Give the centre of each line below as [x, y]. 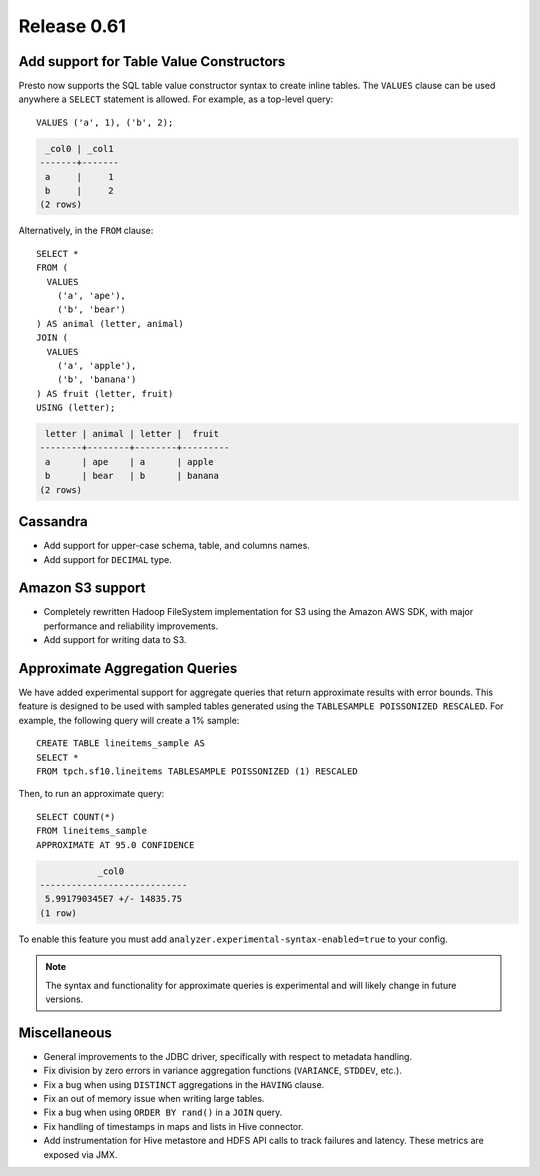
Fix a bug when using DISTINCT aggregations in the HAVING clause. [184, 1084]
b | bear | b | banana [132, 476]
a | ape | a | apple [129, 461]
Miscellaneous [65, 1032]
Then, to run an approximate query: [91, 794]
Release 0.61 [72, 26]
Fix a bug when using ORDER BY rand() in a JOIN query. [163, 1112]
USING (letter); [76, 408]
